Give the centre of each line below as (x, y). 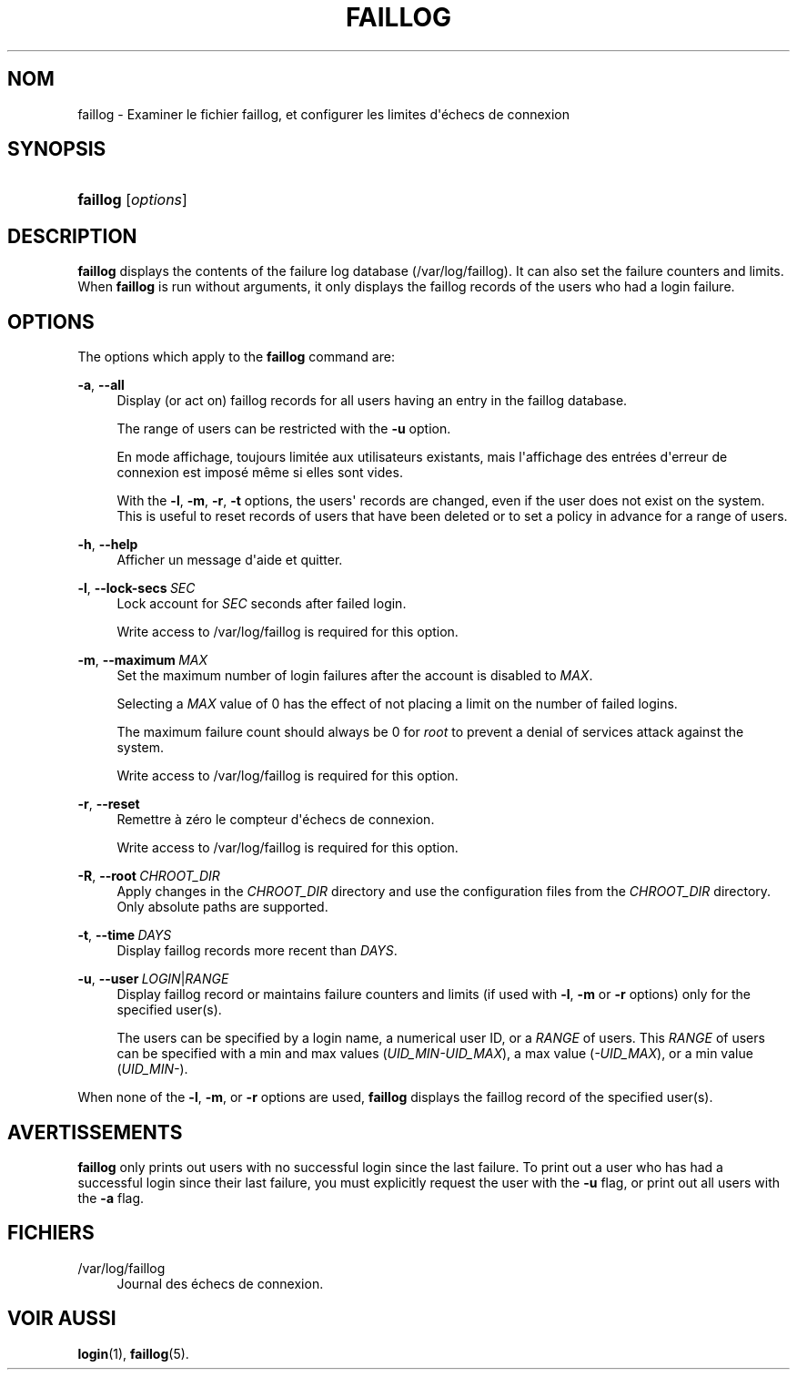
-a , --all (101, 385)
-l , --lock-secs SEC (136, 588)
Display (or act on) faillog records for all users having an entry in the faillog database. (372, 401)
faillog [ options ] (132, 200)
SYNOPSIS (57, 149)
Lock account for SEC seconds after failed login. (262, 604)
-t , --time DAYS (125, 935)
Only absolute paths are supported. (222, 907)
